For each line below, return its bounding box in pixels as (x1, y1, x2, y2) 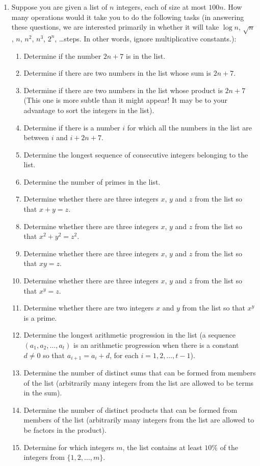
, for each (109, 349, 139, 360)
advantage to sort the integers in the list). (23, 104, 154, 115)
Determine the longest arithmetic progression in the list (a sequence (23, 329, 236, 340)
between (23, 132, 49, 143)
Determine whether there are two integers (23, 302, 154, 313)
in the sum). (23, 387, 62, 398)
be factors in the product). (23, 425, 107, 435)
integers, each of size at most (116, 2, 206, 12)
